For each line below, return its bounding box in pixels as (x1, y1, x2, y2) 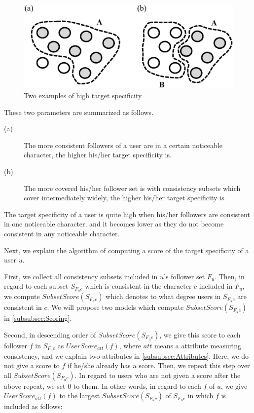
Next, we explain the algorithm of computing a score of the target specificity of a (4, 245, 249, 255)
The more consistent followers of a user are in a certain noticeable (24, 140, 222, 150)
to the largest (59, 390, 100, 401)
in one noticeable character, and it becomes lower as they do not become (4, 219, 224, 229)
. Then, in (215, 271, 245, 281)
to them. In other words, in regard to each (73, 380, 201, 391)
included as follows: (4, 401, 63, 412)
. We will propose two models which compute (47, 302, 184, 312)
